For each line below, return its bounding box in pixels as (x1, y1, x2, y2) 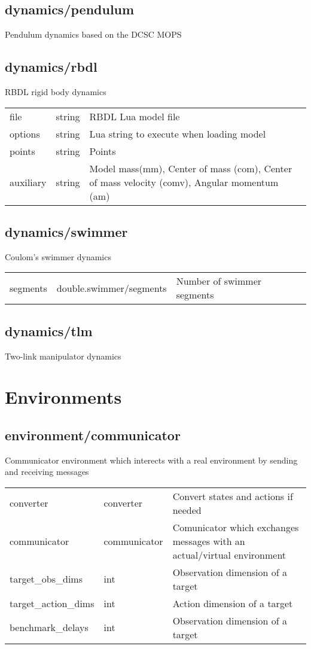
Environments (5, 385, 122, 409)
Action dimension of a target (172, 596, 293, 610)
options (10, 126, 40, 141)
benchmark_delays (10, 620, 89, 635)
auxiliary (10, 175, 47, 189)
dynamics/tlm (5, 321, 93, 340)
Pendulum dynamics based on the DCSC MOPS (5, 28, 182, 41)
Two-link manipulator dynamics (5, 349, 121, 362)
